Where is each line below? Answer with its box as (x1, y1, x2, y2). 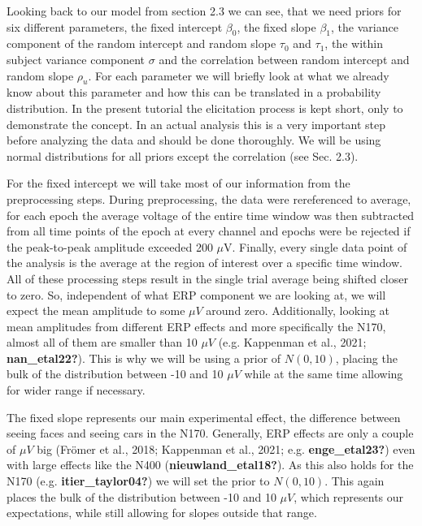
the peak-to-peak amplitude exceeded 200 (7, 238, 213, 255)
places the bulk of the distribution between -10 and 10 (7, 488, 276, 505)
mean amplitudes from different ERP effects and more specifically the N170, (7, 317, 386, 334)
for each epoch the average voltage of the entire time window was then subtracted (7, 206, 415, 223)
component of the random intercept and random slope (7, 35, 276, 52)
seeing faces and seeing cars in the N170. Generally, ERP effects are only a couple (7, 425, 414, 442)
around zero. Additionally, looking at (206, 302, 390, 319)
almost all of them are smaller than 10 (7, 334, 198, 351)
